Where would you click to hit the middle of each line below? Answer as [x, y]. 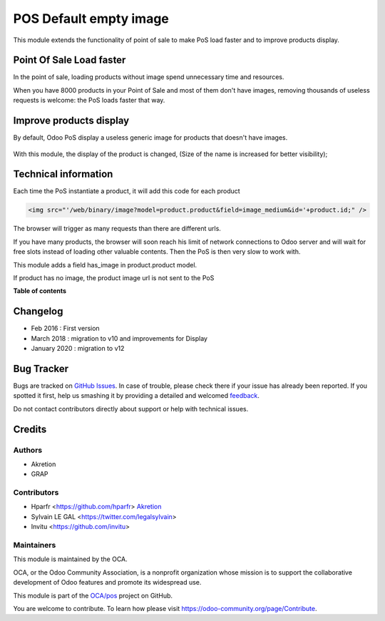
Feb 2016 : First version [65, 329]
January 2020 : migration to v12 [78, 349]
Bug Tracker [41, 368]
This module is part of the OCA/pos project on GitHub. [93, 595]
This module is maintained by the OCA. [70, 559]
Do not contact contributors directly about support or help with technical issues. [131, 409]
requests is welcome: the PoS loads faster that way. [89, 101]
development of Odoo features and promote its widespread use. [107, 582]
